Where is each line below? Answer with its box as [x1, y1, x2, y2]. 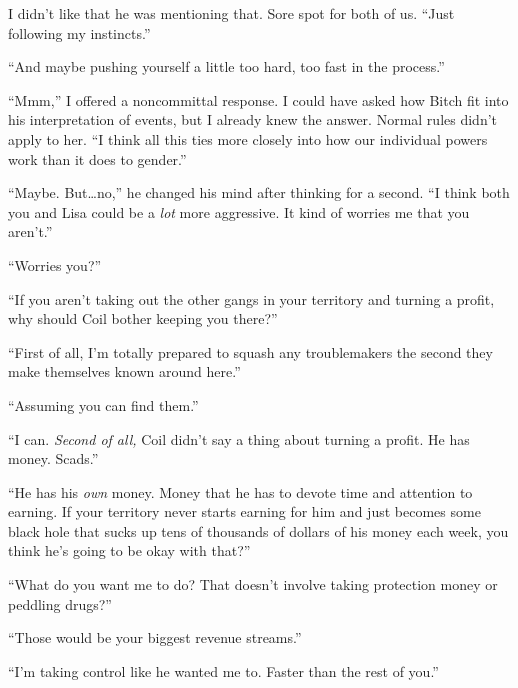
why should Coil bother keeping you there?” [8, 308, 278, 329]
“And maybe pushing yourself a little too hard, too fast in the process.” [8, 56, 445, 77]
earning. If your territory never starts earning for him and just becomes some [8, 501, 481, 522]
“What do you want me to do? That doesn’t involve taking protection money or [8, 574, 498, 595]
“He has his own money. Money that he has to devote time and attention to [8, 481, 473, 502]
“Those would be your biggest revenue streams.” [8, 627, 302, 648]
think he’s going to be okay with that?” [8, 540, 251, 561]
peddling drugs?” [8, 593, 112, 614]
